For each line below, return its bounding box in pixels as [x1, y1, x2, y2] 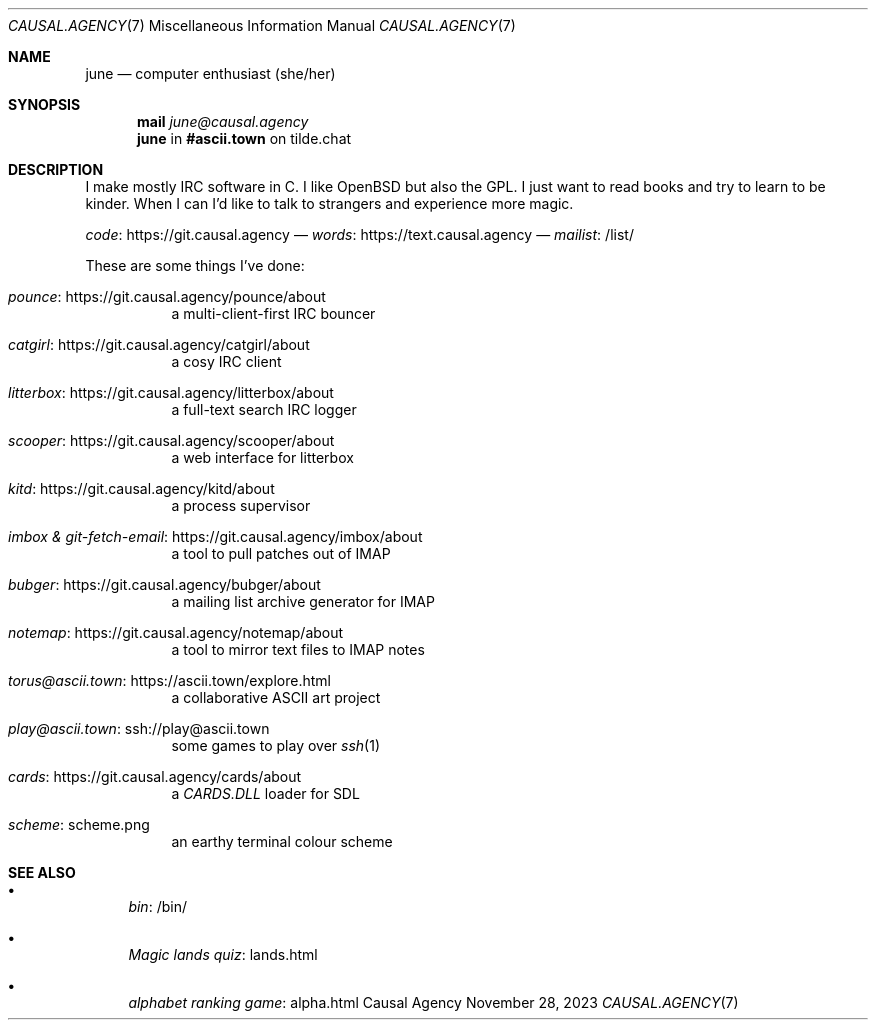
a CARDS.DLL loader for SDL [171, 785, 360, 802]
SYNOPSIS [8, 96, 81, 113]
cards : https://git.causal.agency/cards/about [8, 768, 302, 785]
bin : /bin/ [128, 898, 187, 915]
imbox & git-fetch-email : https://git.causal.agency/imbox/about [8, 528, 423, 545]
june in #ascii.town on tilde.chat [137, 130, 352, 147]
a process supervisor [171, 497, 311, 514]
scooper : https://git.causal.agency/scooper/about [8, 432, 335, 449]
